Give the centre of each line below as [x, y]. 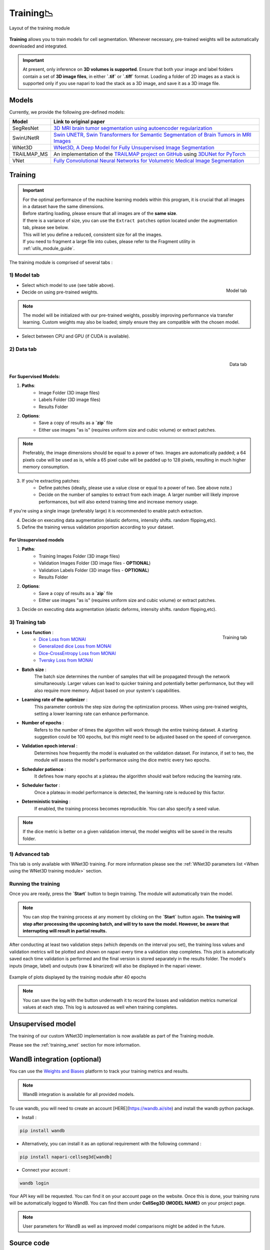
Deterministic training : [46, 801]
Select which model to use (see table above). [68, 285]
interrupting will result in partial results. [65, 931]
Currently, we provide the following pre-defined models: [67, 112]
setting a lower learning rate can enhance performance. [92, 713]
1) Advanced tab [29, 854]
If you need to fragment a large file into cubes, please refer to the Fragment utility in [109, 241]
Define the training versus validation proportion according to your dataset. [98, 527]
